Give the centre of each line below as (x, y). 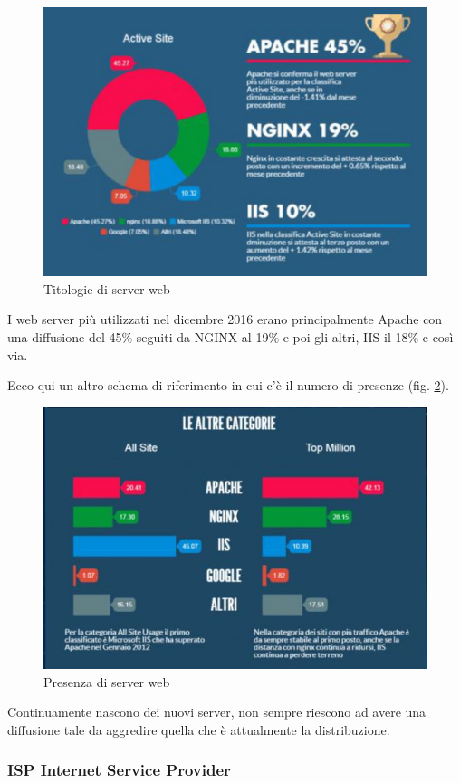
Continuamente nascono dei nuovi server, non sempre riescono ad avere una (217, 712)
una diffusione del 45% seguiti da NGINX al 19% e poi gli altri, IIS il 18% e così (230, 337)
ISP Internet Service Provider (119, 770)
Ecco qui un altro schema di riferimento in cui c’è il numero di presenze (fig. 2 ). (228, 385)
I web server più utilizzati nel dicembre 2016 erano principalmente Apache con (225, 319)
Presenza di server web (107, 681)
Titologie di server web (107, 288)
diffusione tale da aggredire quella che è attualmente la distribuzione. (199, 729)
